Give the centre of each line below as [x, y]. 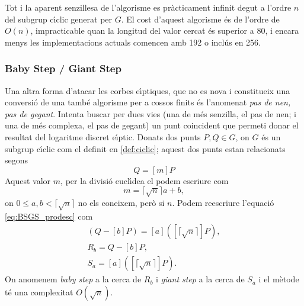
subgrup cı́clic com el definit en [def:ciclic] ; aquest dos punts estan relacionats [145, 148]
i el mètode [279, 279]
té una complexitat [39, 291]
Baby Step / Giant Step [63, 68]
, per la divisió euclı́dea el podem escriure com [145, 180]
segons [17, 160]
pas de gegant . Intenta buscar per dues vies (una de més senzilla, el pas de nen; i [151, 113]
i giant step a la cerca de [200, 279]
